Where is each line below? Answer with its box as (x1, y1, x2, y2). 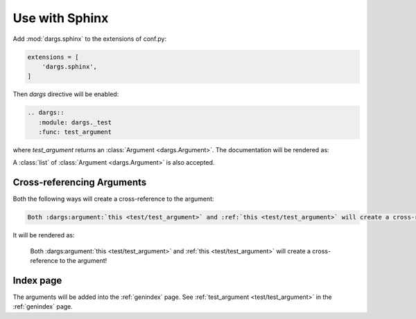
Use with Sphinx (12, 10, 109, 26)
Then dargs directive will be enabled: (12, 90, 119, 98)
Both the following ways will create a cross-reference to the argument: (12, 194, 214, 203)
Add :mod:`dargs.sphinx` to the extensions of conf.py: (12, 35, 166, 43)
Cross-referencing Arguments (12, 176, 147, 188)
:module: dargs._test (38, 118, 112, 126)
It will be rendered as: (12, 231, 75, 239)
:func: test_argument (38, 128, 112, 136)
